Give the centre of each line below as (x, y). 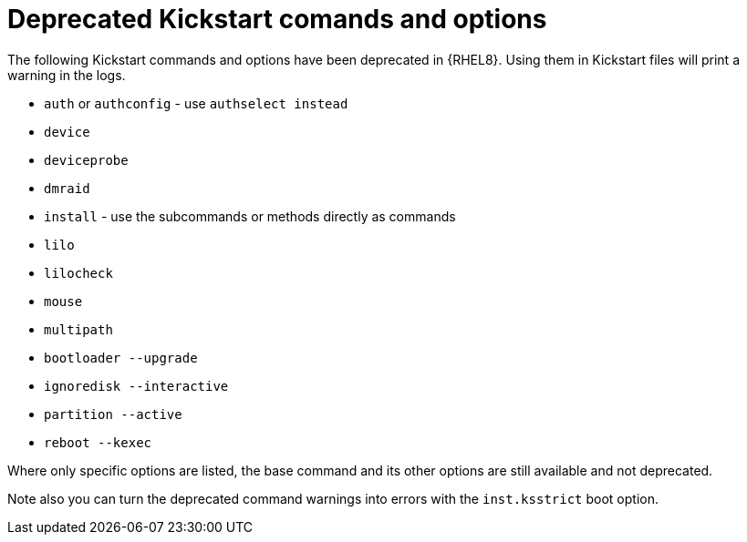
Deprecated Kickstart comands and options (277, 19)
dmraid (67, 188)
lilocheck (78, 273)
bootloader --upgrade (121, 358)
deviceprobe (86, 160)
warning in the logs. (67, 75)
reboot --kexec (98, 442)
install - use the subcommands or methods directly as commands (250, 216)
